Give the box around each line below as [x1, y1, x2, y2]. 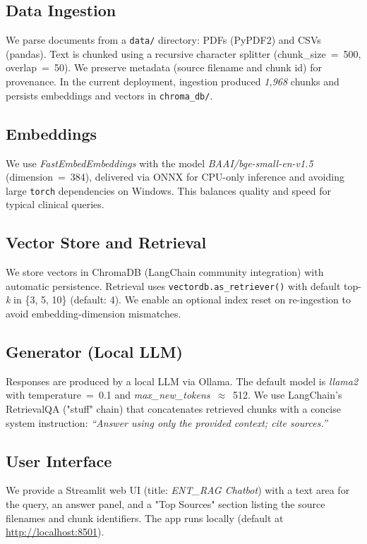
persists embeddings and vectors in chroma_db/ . [6, 87, 213, 102]
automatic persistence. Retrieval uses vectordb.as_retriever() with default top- [6, 278, 361, 293]
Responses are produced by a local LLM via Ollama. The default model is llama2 [6, 373, 359, 388]
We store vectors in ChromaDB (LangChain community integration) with [6, 265, 324, 279]
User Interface [6, 449, 112, 471]
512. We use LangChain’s [233, 387, 342, 402]
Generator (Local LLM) [6, 340, 183, 362]
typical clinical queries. [6, 197, 104, 212]
